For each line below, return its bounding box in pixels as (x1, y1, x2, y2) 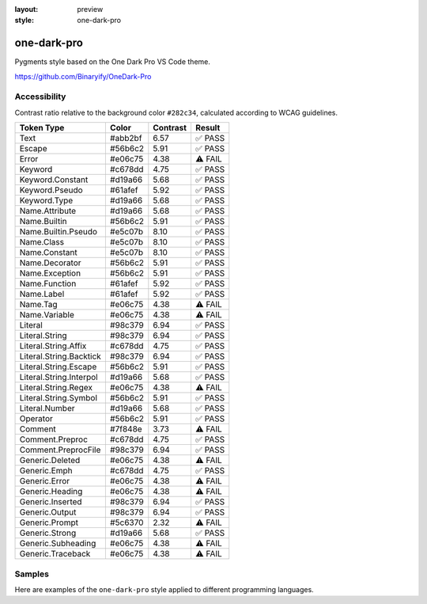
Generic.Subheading (19, 538, 96, 549)
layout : (14, 5, 39, 13)
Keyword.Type (19, 195, 74, 206)
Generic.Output (19, 507, 77, 518)
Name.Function (19, 278, 77, 289)
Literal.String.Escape (19, 361, 97, 372)
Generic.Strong (19, 527, 77, 538)
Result (195, 123, 221, 134)
